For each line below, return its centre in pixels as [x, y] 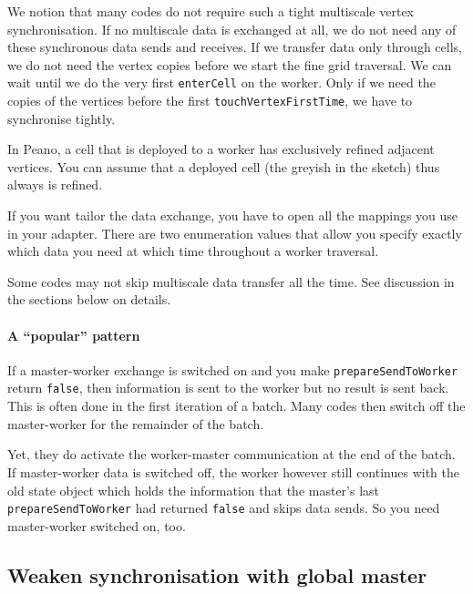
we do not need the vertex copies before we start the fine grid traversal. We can [230, 64]
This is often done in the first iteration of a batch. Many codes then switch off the [236, 406]
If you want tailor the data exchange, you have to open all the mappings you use [233, 215]
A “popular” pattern [74, 335]
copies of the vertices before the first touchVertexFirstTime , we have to [210, 101]
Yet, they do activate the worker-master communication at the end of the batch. [231, 454]
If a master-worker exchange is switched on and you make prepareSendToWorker [233, 369]
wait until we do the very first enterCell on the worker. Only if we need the [221, 82]
